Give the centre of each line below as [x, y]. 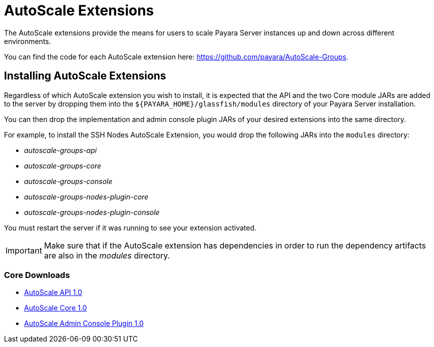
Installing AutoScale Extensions [85, 76]
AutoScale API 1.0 [53, 292]
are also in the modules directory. [107, 255]
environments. [28, 41]
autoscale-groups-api [60, 150]
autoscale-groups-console [68, 181]
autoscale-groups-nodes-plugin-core [86, 196]
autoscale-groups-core [63, 165]
